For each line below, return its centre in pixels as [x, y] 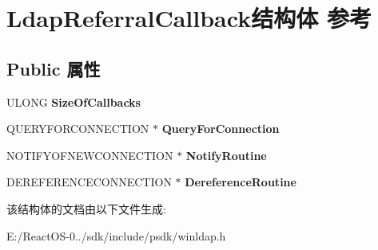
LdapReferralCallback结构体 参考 [189, 18]
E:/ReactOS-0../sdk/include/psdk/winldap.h [116, 235]
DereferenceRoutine [241, 182]
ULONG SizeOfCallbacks [74, 102]
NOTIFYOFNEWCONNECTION [90, 155]
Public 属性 [54, 68]
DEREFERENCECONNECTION [89, 182]
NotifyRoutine [226, 155]
